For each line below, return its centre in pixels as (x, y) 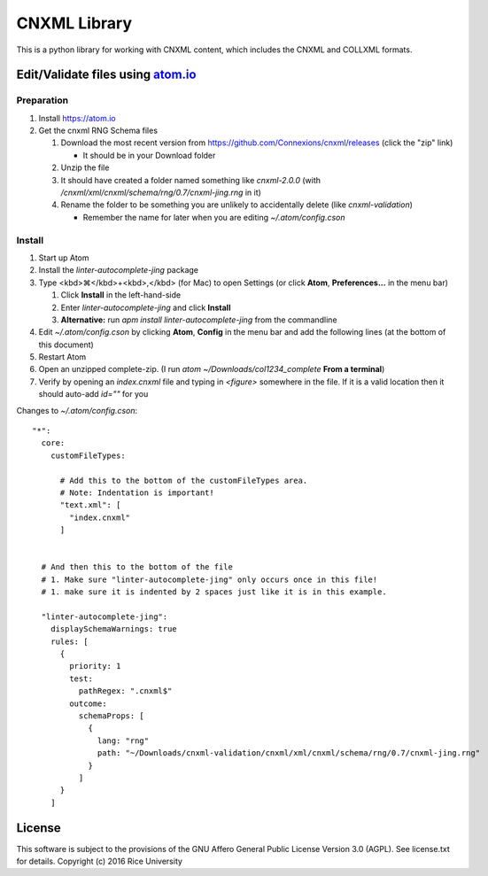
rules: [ (69, 641)
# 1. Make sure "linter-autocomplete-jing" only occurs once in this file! (209, 579)
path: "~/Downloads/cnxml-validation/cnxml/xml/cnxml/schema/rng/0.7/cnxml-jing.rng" (289, 753)
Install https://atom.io (77, 118)
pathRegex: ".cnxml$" (125, 691)
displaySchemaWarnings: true (113, 629)
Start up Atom (64, 258)
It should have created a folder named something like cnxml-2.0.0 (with (191, 180)
